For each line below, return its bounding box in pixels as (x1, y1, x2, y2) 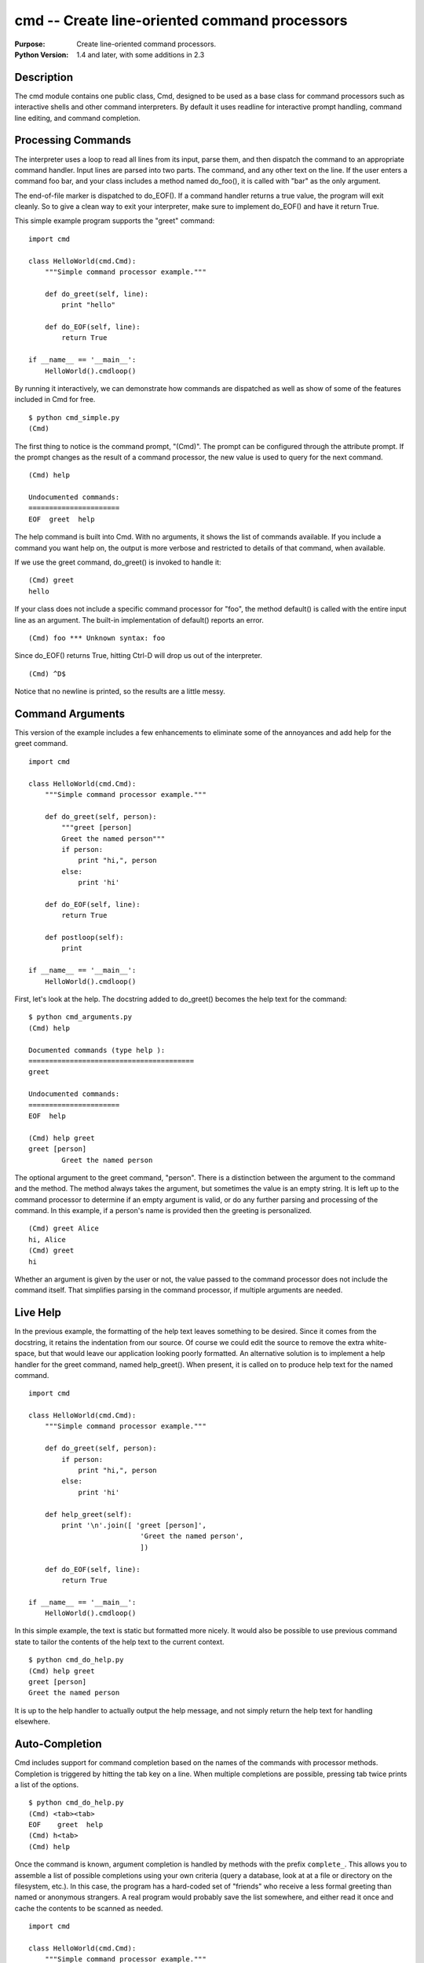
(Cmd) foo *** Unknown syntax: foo (28, 633, 166, 642)
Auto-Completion (14, 1738, 102, 1751)
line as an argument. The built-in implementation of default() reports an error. (14, 615, 265, 624)
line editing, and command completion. (14, 113, 141, 122)
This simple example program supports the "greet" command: (14, 216, 215, 225)
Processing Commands (14, 133, 131, 147)
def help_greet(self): (44, 1510, 133, 1519)
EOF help (28, 1111, 66, 1120)
